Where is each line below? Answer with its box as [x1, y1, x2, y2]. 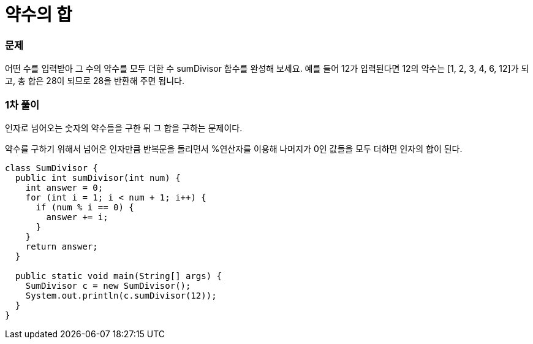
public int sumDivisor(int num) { [15, 172, 181, 183]
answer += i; [46, 212, 108, 222]
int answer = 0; [25, 182, 104, 193]
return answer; [25, 241, 98, 251]
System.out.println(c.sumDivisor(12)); [25, 290, 217, 300]
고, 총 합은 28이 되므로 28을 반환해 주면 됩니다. [5, 75, 184, 86]
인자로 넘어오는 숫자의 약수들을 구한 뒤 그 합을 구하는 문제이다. [5, 122, 243, 133]
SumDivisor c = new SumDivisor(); [25, 280, 191, 291]
